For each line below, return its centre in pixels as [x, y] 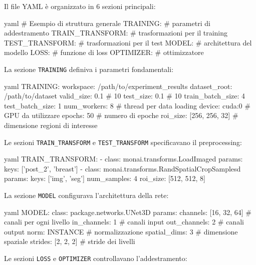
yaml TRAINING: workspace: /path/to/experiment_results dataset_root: [118, 86]
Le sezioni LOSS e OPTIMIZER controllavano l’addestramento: [96, 258]
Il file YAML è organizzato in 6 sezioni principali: [80, 6]
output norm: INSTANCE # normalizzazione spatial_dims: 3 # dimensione [121, 231]
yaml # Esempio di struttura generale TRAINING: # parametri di [107, 23]
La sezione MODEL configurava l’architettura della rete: [86, 195]
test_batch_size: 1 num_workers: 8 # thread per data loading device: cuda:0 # [127, 105]
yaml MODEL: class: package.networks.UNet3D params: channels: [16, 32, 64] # [128, 212]
